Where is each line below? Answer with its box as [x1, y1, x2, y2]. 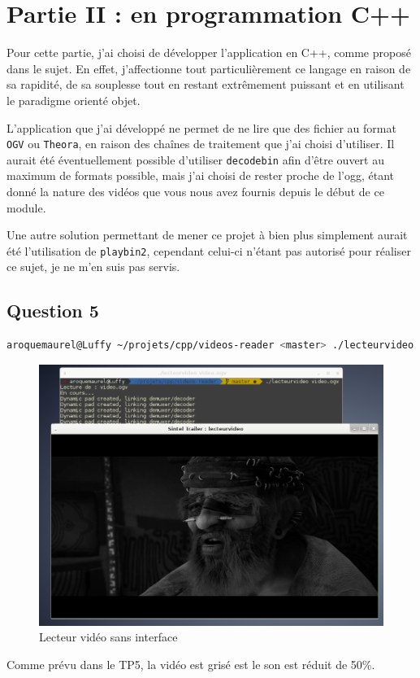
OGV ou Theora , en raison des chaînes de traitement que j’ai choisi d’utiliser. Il [6, 135, 395, 152]
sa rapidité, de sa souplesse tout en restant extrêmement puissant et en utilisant [6, 76, 405, 93]
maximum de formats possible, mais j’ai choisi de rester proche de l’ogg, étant [6, 167, 394, 184]
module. [6, 199, 46, 216]
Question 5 [6, 298, 99, 323]
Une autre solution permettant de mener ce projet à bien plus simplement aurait [6, 226, 408, 243]
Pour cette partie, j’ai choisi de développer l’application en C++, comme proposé [6, 44, 411, 61]
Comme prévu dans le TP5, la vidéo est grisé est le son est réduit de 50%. [6, 655, 375, 672]
